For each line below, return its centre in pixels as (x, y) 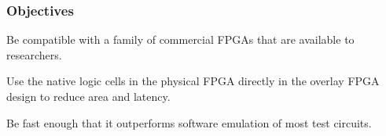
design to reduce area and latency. (88, 96)
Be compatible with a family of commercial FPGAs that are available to (180, 39)
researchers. (34, 54)
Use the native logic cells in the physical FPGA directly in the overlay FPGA (193, 81)
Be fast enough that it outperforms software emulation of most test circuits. (189, 122)
